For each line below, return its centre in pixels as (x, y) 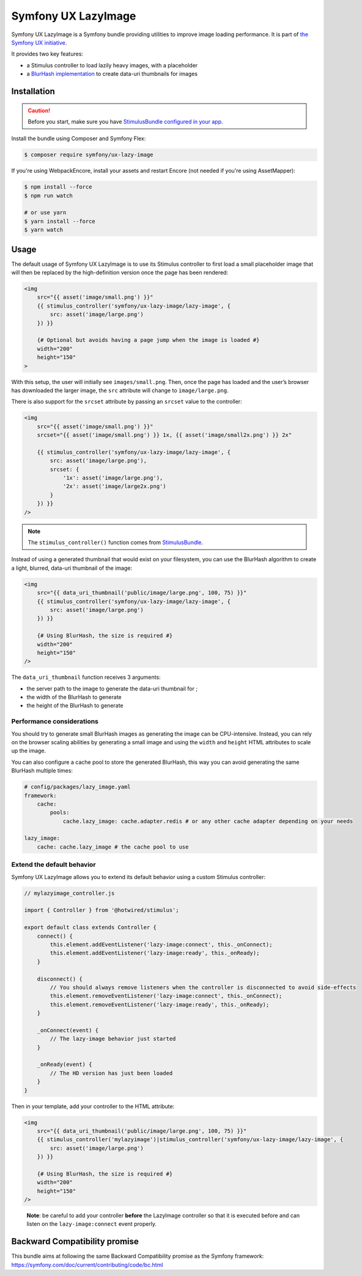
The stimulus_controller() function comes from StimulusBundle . (116, 543)
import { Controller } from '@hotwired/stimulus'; (102, 910)
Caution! (39, 110)
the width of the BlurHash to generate (74, 697)
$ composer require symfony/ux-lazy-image (89, 155)
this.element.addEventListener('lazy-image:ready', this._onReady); (155, 953)
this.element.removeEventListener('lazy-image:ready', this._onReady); (160, 1004)
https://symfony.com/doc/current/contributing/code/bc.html (87, 1264)
